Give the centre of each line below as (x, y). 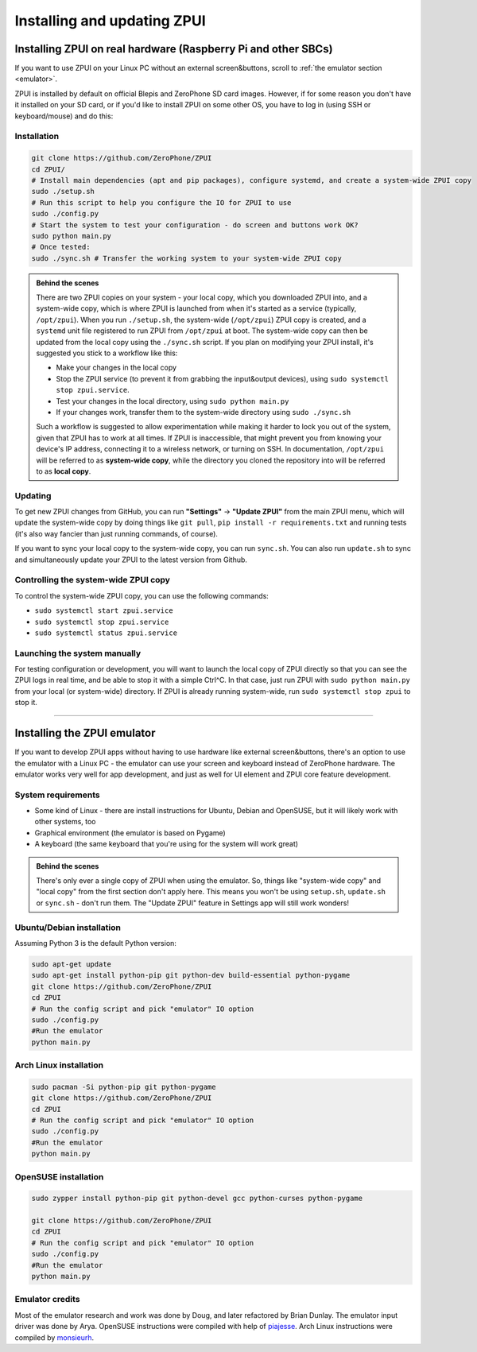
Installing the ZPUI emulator (85, 733)
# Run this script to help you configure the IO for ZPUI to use (161, 202)
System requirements (57, 795)
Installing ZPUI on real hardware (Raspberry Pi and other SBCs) (174, 49)
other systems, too (65, 822)
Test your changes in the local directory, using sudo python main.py (173, 401)
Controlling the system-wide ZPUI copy (93, 580)
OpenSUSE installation (59, 1176)
